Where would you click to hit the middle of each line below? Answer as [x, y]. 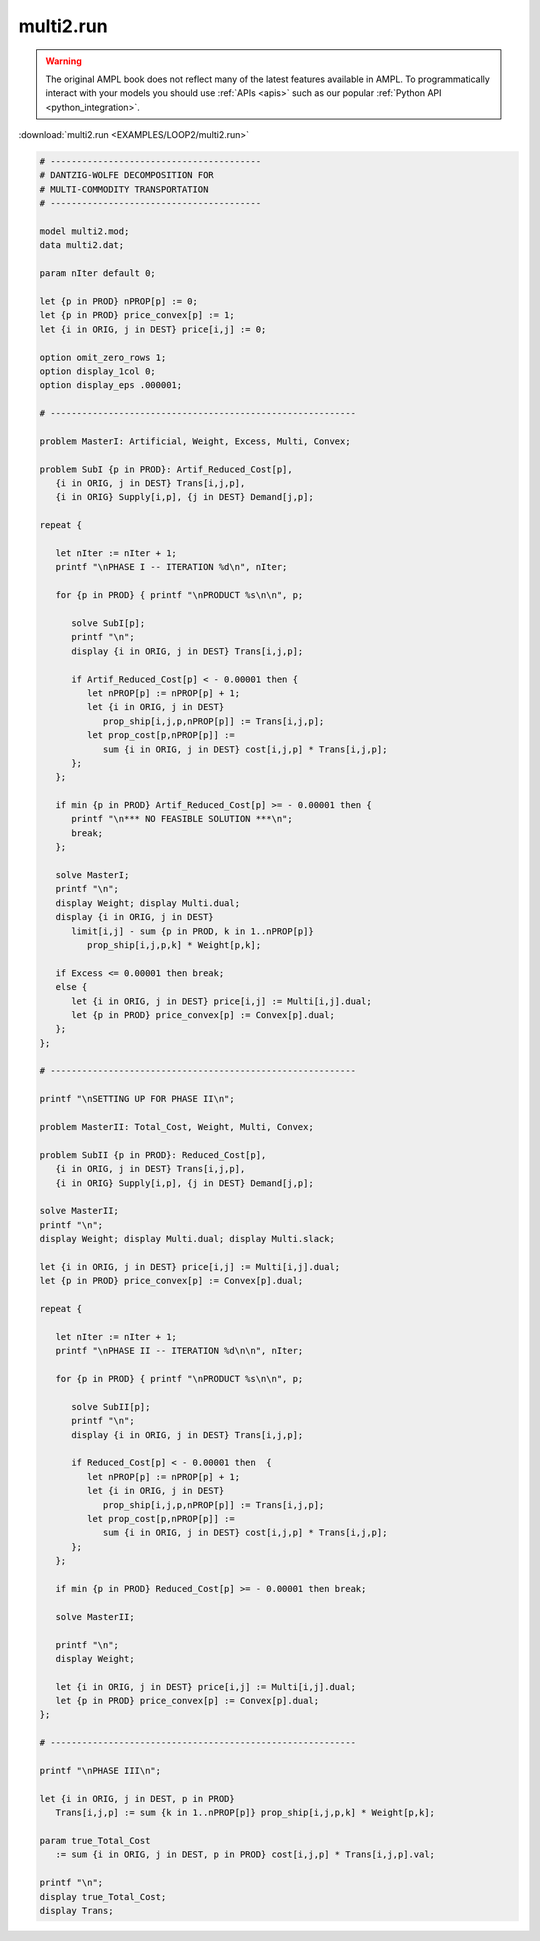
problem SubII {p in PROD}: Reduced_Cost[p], [153, 1154]
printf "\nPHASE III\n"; [100, 1771]
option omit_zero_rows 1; [103, 357]
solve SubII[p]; [111, 1406]
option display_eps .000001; [111, 385]
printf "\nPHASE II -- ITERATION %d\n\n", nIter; [179, 1351]
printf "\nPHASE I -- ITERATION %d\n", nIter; [171, 567]
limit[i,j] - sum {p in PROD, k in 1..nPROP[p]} [192, 931]
